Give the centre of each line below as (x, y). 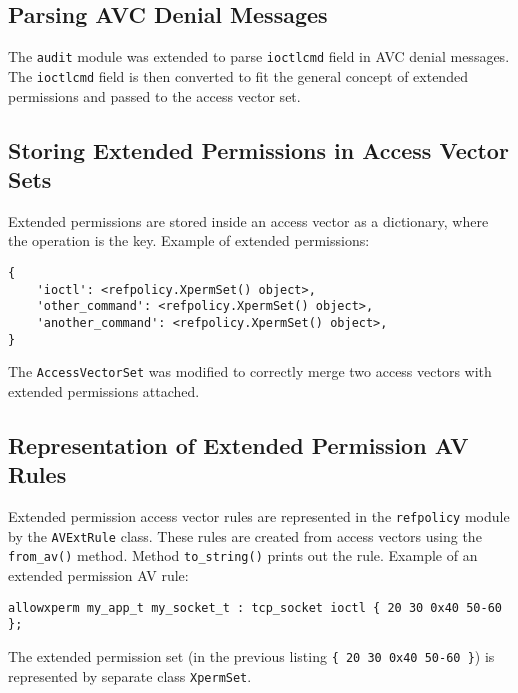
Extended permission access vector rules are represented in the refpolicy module (259, 516)
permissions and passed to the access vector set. (154, 95)
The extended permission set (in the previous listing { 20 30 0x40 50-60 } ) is (251, 655)
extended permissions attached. (104, 390)
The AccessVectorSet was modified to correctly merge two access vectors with (250, 371)
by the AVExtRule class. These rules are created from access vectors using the (245, 535)
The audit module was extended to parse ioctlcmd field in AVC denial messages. (259, 56)
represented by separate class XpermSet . (130, 675)
